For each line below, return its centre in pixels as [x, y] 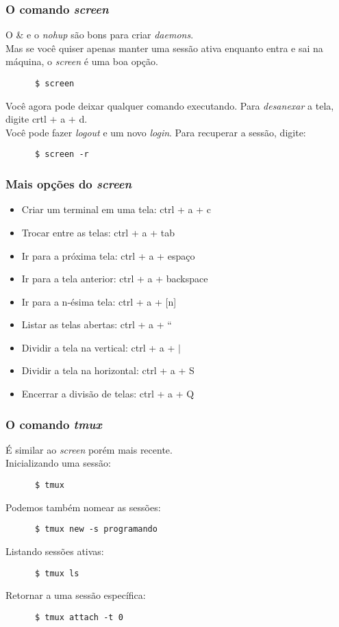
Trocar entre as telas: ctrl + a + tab [98, 232]
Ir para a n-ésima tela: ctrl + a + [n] [99, 301]
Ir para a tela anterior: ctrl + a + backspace [115, 279]
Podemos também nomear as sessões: [83, 507]
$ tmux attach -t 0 [79, 617]
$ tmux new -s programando [96, 529]
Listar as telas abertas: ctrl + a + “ [97, 324]
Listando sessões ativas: [55, 551]
